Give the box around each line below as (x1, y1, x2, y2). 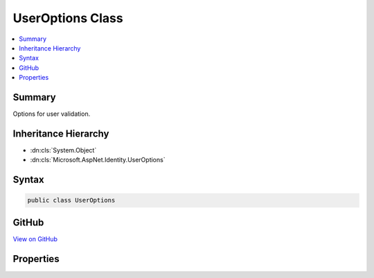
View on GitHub (12, 234, 58, 243)
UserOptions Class (12, 10, 124, 26)
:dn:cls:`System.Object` (30, 146, 97, 154)
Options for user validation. (12, 110, 91, 118)
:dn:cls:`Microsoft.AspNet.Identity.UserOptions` (30, 156, 166, 164)
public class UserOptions (27, 196, 116, 205)
